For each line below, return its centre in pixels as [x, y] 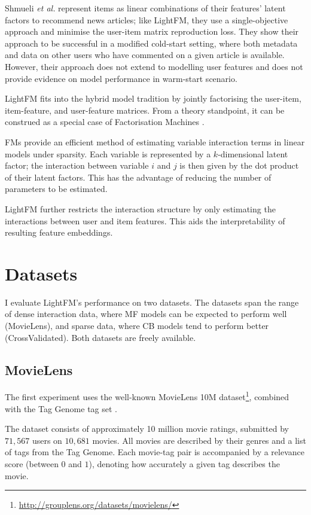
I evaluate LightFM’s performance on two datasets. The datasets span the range [152, 302]
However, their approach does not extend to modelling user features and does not [154, 66]
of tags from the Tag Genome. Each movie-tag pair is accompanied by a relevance [155, 452]
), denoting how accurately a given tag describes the [184, 464]
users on [47, 440]
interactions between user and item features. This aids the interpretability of [145, 220]
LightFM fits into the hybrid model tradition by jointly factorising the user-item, [153, 98]
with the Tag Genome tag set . [61, 408]
